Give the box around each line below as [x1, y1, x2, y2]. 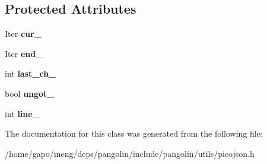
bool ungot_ [5, 87, 55, 99]
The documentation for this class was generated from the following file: [5, 127, 263, 140]
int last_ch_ [5, 67, 56, 80]
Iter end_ [5, 47, 43, 59]
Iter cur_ [5, 27, 42, 40]
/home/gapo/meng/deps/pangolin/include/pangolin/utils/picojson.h [5, 147, 255, 159]
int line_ [5, 107, 40, 119]
